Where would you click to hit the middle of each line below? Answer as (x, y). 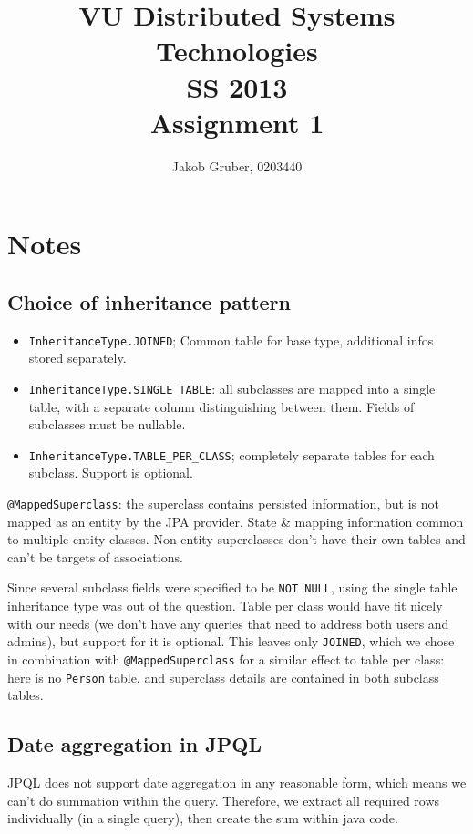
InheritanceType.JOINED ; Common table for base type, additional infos (231, 340)
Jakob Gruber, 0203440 (237, 165)
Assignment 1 (237, 122)
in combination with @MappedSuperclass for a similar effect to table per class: (226, 659)
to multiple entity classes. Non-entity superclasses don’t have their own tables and (236, 539)
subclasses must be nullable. (107, 424)
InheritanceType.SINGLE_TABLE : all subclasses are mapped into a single (232, 388)
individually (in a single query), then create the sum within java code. (203, 818)
